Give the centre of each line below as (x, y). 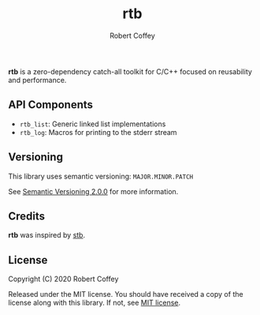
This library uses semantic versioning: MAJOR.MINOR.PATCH (101, 176)
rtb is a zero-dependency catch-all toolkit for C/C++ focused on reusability (130, 71)
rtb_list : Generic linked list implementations (93, 124)
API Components (50, 105)
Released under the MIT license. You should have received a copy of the (126, 294)
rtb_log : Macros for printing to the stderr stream (98, 132)
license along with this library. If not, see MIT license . (95, 303)
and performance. (37, 80)
